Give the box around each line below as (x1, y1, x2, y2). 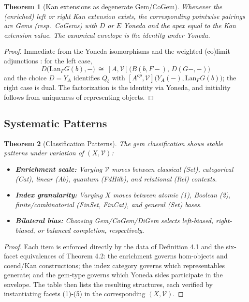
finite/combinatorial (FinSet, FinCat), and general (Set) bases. (15, 199, 202, 209)
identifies (73, 72, 100, 82)
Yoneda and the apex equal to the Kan (123, 20, 236, 30)
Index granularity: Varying (15, 190, 103, 200)
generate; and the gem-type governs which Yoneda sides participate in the (4, 270, 223, 280)
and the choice (4, 72, 47, 82)
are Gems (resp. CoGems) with (4, 20, 97, 30)
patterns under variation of (4, 148, 84, 158)
